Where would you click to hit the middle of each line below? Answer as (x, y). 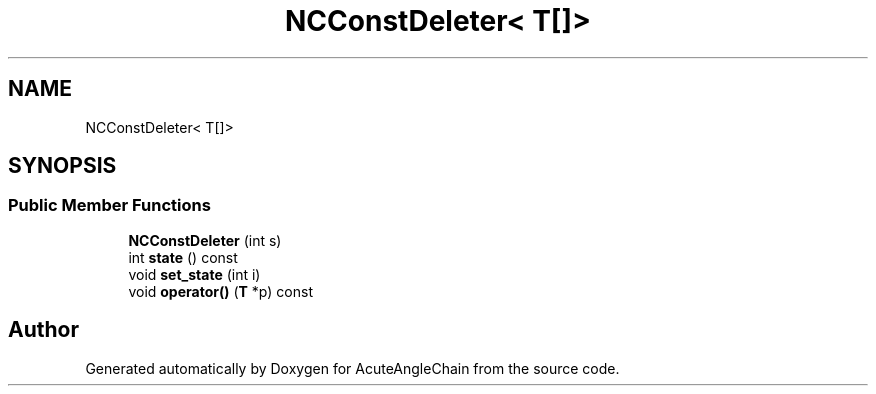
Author (43, 330)
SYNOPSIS (62, 166)
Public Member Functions (109, 205)
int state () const (183, 257)
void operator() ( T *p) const (220, 291)
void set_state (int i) (194, 274)
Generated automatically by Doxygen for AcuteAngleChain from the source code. (352, 368)
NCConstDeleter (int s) (205, 240)
